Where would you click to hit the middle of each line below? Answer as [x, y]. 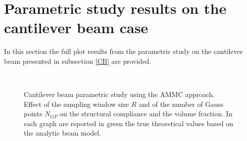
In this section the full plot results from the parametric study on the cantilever [123, 51]
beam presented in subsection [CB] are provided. [78, 61]
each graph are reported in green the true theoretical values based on [129, 123]
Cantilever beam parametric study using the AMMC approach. [119, 94]
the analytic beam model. [62, 133]
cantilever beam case [76, 27]
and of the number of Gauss [181, 104]
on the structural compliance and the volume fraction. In [146, 114]
